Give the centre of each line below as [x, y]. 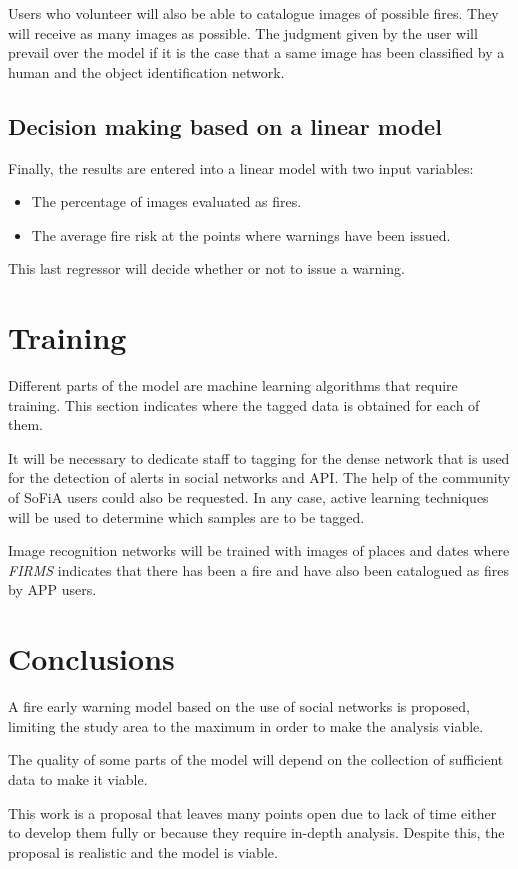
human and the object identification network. [146, 71]
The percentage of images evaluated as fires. [166, 201]
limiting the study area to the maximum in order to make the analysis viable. [246, 725]
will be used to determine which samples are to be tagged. [186, 516]
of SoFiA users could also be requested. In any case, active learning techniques [248, 497]
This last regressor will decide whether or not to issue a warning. [206, 268]
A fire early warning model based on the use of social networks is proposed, [239, 706]
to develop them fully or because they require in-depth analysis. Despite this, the [256, 832]
